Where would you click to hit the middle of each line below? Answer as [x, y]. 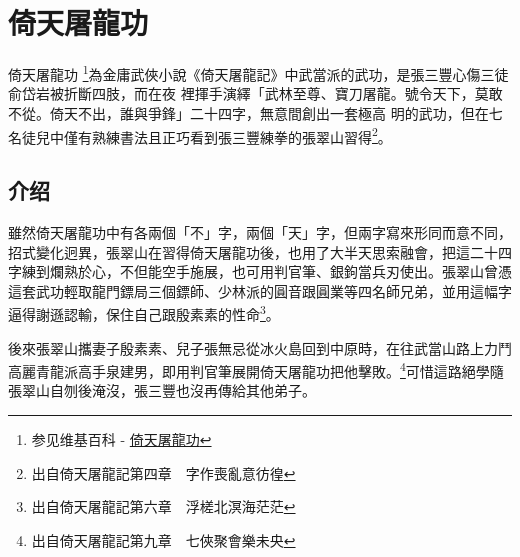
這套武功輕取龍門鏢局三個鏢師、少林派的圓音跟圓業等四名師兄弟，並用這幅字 [260, 290]
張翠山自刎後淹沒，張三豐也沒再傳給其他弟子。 [162, 390]
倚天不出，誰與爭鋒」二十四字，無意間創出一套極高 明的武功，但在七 [276, 112]
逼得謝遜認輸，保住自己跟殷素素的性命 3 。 [144, 313]
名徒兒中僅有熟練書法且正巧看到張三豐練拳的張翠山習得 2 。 [200, 135]
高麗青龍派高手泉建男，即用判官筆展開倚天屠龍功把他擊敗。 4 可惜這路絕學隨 [256, 369]
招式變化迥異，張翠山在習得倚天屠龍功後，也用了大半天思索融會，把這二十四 [260, 251]
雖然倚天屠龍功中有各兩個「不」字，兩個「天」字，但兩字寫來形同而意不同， [260, 232]
